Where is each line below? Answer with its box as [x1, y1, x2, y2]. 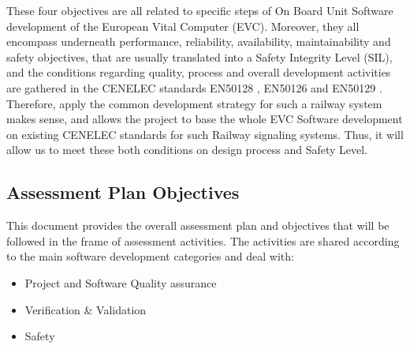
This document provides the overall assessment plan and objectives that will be [6, 217, 389, 234]
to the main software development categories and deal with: [6, 248, 294, 265]
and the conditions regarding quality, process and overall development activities [6, 64, 391, 81]
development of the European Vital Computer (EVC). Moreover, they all [6, 17, 360, 34]
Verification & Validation [24, 301, 147, 317]
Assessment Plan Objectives [6, 180, 240, 205]
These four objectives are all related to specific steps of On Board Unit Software [6, 2, 393, 18]
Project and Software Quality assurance [24, 274, 217, 291]
